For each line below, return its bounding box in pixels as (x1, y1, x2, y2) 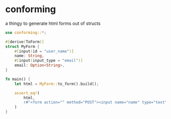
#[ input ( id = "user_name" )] (14, 49, 74, 54)
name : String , (14, 53, 44, 59)
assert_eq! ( (14, 90, 40, 96)
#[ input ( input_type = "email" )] (14, 58, 83, 63)
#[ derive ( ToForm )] (5, 39, 44, 44)
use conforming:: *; (5, 30, 47, 35)
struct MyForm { (5, 44, 40, 49)
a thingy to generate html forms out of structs (5, 20, 101, 26)
